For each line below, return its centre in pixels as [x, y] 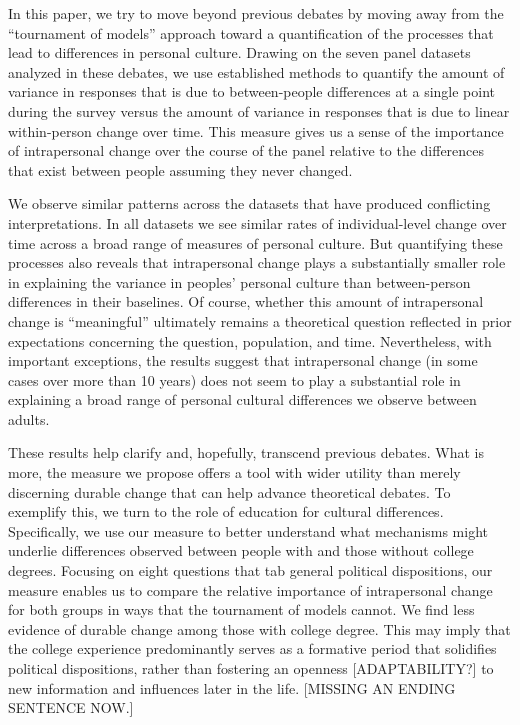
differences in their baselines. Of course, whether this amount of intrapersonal [246, 301]
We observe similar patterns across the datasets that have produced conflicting [249, 203]
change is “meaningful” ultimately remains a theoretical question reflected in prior [260, 320]
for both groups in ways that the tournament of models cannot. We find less [241, 609]
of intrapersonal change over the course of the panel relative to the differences [246, 150]
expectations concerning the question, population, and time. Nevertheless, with [250, 340]
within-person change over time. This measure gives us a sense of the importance [256, 130]
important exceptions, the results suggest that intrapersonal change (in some [243, 360]
